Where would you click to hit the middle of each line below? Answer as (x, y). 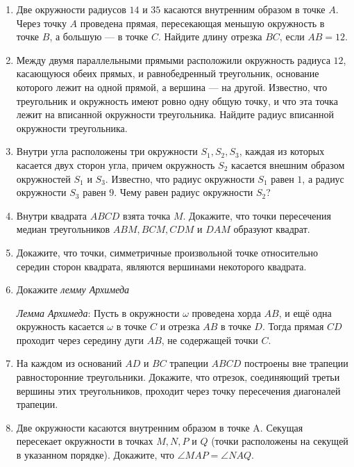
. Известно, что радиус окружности (180, 178)
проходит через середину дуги (80, 339)
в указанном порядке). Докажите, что (95, 455)
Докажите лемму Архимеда (73, 289)
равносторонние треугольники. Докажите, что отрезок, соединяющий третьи (178, 377)
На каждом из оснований (69, 363)
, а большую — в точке (99, 36)
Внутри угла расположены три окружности (107, 151)
